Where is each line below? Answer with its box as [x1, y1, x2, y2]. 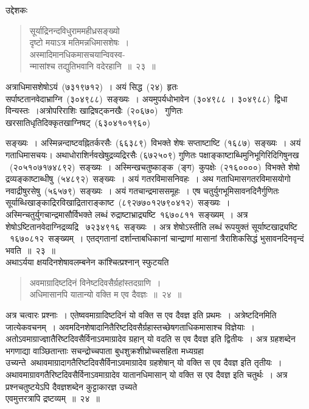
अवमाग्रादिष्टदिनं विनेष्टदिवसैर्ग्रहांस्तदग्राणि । [29, 276, 161, 288]
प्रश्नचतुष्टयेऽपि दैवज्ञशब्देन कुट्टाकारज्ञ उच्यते [5, 380, 137, 393]
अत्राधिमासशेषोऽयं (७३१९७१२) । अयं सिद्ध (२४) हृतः [5, 80, 178, 93]
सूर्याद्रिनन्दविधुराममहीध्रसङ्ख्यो [29, 24, 120, 37]
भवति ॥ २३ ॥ [5, 243, 55, 256]
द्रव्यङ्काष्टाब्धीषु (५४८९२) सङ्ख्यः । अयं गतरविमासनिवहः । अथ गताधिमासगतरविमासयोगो [5, 172, 291, 185]
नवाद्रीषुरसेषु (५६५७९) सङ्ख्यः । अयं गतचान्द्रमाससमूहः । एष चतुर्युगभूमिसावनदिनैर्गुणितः [5, 184, 279, 197]
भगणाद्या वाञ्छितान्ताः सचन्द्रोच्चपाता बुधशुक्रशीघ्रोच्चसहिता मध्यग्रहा [5, 344, 204, 357]
